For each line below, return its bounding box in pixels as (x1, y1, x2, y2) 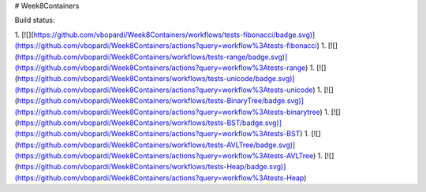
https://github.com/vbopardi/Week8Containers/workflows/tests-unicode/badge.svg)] (17, 74, 295, 83)
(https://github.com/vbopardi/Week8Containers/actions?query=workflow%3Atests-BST (14, 129, 301, 138)
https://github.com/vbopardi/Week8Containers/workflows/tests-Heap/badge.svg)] (17, 162, 286, 172)
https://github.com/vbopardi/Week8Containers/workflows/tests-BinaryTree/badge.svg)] (17, 96, 304, 105)
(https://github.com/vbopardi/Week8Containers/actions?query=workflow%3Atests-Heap (14, 173, 305, 183)
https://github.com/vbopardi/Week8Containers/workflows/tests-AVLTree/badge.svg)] (17, 140, 296, 150)
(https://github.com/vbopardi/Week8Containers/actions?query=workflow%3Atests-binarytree (14, 107, 320, 116)
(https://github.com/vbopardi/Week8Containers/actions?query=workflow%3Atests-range (14, 63, 306, 72)
